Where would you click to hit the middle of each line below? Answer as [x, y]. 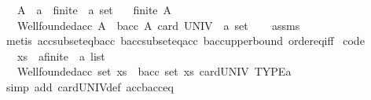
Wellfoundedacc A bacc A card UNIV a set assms [158, 25]
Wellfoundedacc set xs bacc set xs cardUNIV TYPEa [154, 71]
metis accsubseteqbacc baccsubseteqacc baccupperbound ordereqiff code [185, 41]
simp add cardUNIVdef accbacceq [90, 86]
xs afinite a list [61, 56]
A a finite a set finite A [94, 9]
